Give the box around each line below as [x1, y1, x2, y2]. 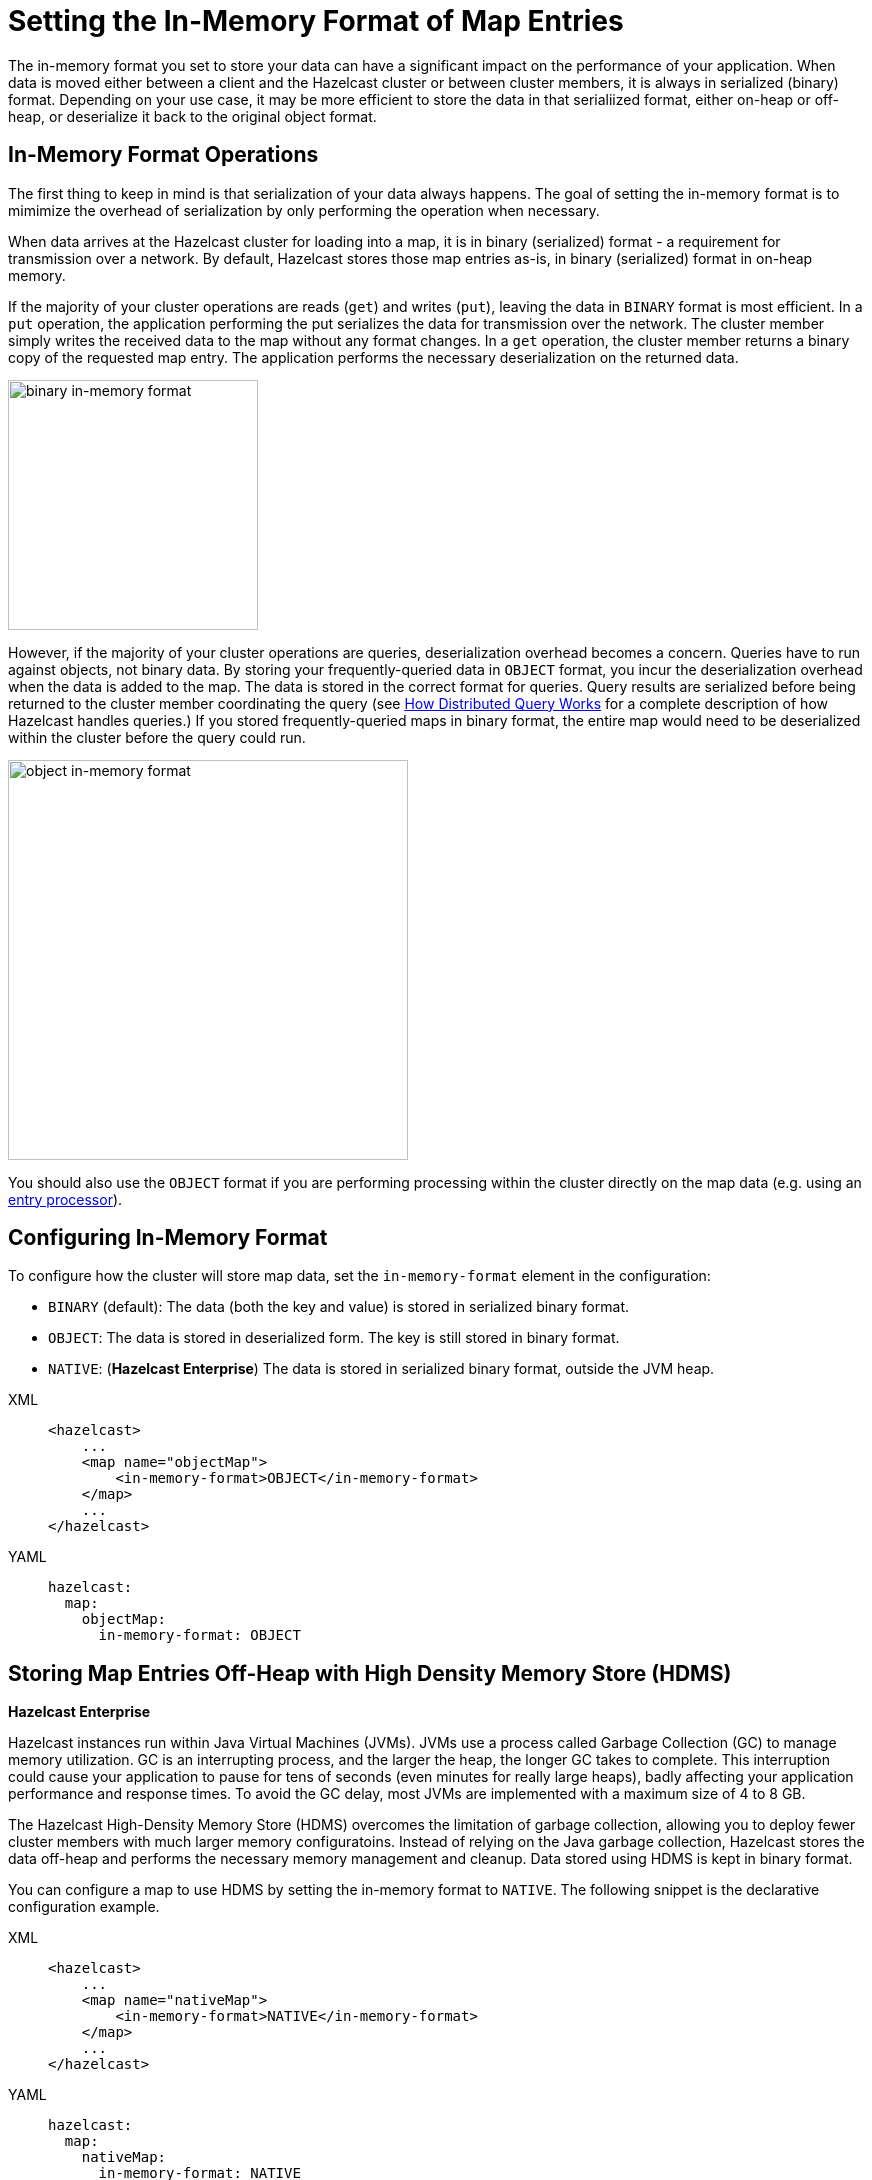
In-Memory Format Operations [8, 142, 319, 168]
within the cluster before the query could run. [8, 728, 306, 746]
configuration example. [8, 1898, 160, 1916]
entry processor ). [8, 1190, 123, 1208]
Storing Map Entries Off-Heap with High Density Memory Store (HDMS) [8, 1660, 732, 1686]
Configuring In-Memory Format [8, 1225, 328, 1251]
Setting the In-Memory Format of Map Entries [8, 4, 624, 38]
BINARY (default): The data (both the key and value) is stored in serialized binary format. [48, 1298, 629, 1316]
